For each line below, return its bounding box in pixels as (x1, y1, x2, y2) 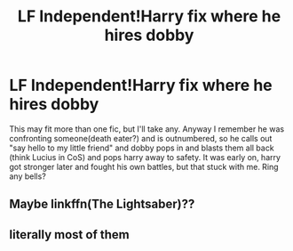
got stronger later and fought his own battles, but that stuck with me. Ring (9, 161, 279, 172)
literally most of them (9, 227, 131, 242)
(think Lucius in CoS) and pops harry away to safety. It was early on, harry (9, 151, 281, 162)
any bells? (9, 171, 46, 182)
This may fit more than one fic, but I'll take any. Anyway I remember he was (9, 123, 285, 134)
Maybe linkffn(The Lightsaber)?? (9, 197, 195, 212)
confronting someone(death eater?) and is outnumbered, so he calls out (9, 133, 273, 143)
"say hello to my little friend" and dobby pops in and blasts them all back (9, 142, 274, 153)
